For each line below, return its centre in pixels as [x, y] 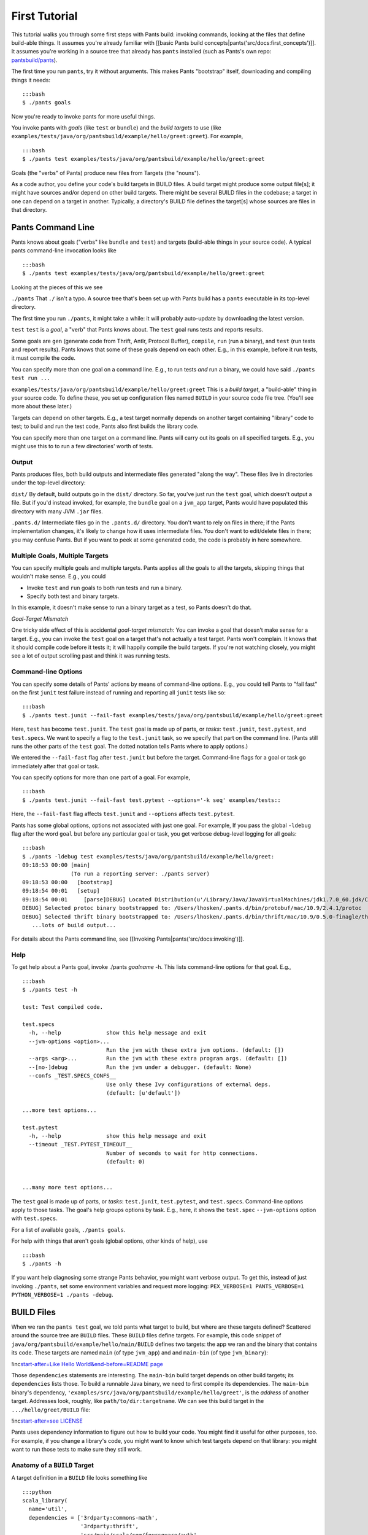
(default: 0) [126, 1162]
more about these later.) [42, 406]
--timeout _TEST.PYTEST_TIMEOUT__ [80, 1144]
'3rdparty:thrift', [109, 1526]
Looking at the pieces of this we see [57, 287]
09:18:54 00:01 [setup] [61, 891]
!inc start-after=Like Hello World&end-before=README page [87, 1364]
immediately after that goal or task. [55, 766]
